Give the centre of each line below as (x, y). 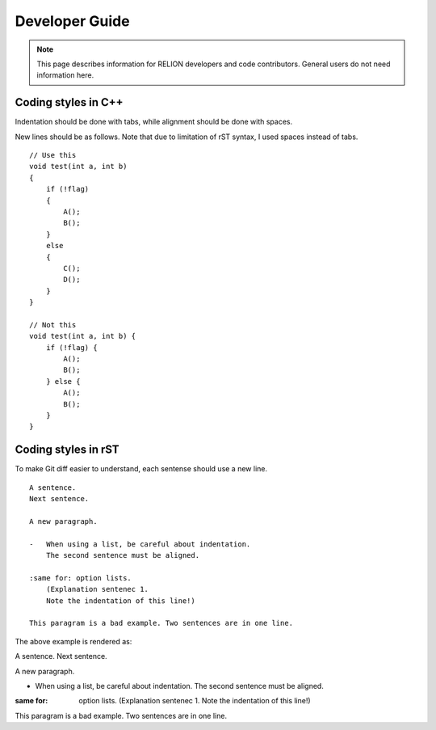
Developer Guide (72, 21)
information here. (65, 75)
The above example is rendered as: (73, 641)
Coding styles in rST (67, 450)
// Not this (53, 325)
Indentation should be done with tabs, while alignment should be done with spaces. (154, 122)
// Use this (53, 155)
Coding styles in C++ (69, 102)
